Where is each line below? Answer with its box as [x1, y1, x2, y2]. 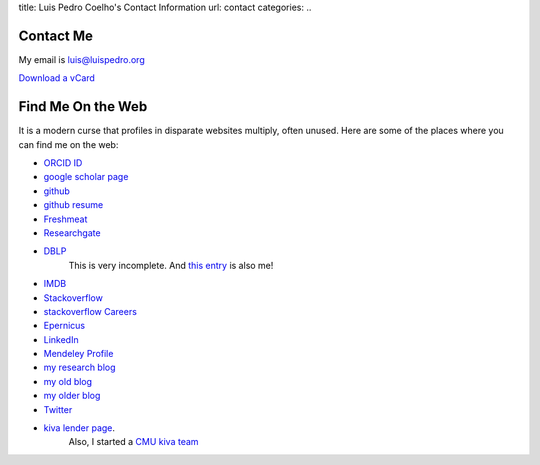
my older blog [43, 390, 101, 402]
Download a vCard [18, 72, 95, 84]
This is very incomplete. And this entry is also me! [68, 259, 274, 271]
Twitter [43, 403, 73, 415]
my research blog [43, 361, 116, 374]
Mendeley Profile [43, 348, 114, 360]
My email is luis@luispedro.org [18, 53, 145, 65]
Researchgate [43, 226, 101, 239]
